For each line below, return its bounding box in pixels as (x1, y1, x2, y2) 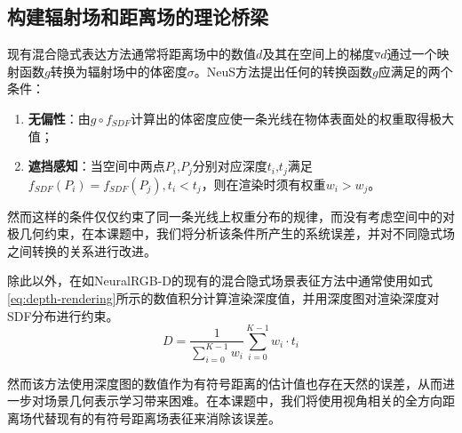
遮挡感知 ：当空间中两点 (28, 156, 165, 175)
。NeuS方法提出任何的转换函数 (194, 61, 372, 80)
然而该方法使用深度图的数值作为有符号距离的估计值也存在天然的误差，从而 (7, 373, 442, 392)
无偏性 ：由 (28, 108, 91, 127)
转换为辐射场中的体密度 (50, 61, 187, 80)
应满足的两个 (378, 61, 453, 80)
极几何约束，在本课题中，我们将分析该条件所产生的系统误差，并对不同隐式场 (7, 224, 455, 243)
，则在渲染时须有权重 (201, 174, 326, 193)
